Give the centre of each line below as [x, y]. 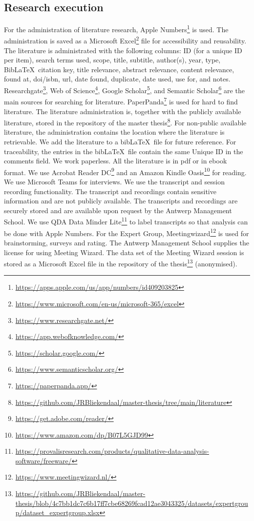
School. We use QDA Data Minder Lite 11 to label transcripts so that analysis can [126, 221]
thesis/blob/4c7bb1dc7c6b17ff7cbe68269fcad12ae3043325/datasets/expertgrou [132, 503]
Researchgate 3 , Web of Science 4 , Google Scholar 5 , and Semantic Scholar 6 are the [124, 90]
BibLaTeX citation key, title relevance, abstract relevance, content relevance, [119, 69]
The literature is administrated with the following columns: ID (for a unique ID [123, 50]
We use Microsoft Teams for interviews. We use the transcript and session [114, 182]
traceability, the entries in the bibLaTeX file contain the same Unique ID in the [124, 151]
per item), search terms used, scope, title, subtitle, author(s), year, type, [112, 60]
